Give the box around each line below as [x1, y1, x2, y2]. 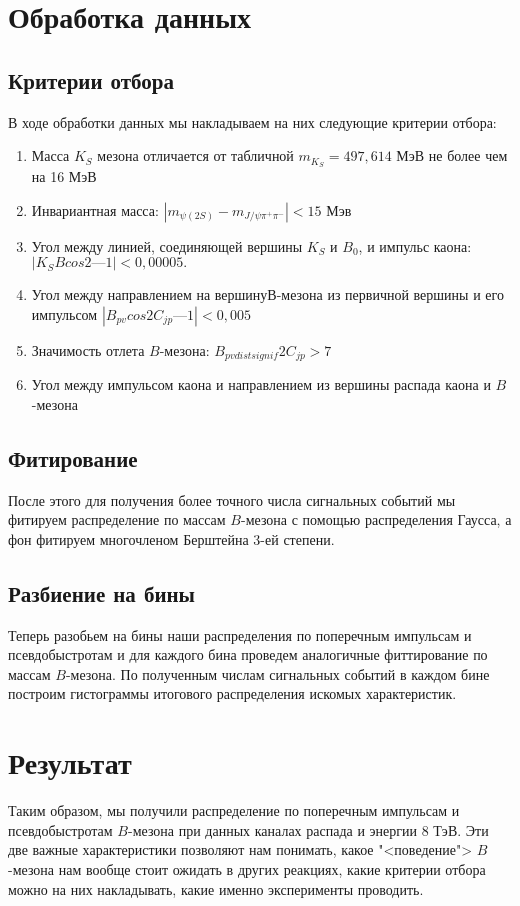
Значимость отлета [31, 339, 145, 360]
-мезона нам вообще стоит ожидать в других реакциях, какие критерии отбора [8, 858, 486, 879]
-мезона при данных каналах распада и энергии [128, 819, 417, 840]
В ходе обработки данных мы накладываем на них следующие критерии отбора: [8, 111, 497, 132]
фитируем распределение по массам [8, 509, 226, 530]
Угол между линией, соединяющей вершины [31, 235, 303, 256]
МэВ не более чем [396, 145, 508, 166]
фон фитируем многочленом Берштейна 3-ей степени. [8, 528, 335, 549]
